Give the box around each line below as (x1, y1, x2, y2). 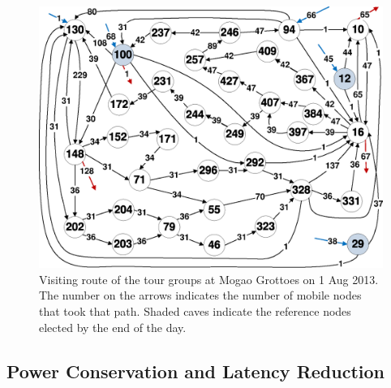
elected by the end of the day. (39, 318, 187, 335)
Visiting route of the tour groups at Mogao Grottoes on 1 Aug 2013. (39, 270, 379, 287)
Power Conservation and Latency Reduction (6, 358, 385, 383)
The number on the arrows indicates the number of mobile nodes (39, 287, 362, 304)
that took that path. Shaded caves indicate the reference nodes (39, 302, 351, 319)
